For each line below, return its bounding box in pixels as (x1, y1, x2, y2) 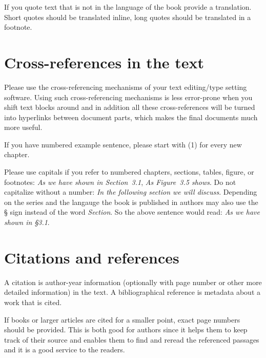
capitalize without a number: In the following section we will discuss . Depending (4, 186, 257, 197)
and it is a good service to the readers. (4, 344, 125, 355)
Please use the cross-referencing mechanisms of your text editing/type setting (4, 81, 247, 92)
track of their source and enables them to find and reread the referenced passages (4, 334, 259, 345)
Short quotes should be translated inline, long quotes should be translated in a (4, 11, 251, 22)
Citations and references (4, 247, 179, 268)
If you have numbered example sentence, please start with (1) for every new (4, 139, 242, 149)
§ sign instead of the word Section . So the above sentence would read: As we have (4, 206, 260, 217)
